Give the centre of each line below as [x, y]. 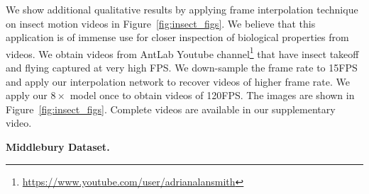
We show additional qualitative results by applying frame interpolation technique [182, 9]
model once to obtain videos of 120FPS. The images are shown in [212, 95]
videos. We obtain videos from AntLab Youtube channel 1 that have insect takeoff [182, 52]
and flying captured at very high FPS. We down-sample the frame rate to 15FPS [182, 68]
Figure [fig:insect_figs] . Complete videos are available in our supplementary [171, 109]
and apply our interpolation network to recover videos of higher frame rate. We [178, 81]
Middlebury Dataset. [58, 147]
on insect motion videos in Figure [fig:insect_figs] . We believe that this [161, 23]
